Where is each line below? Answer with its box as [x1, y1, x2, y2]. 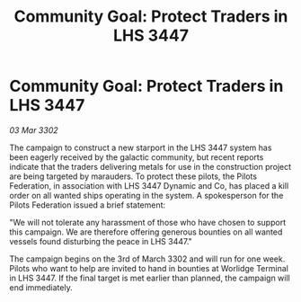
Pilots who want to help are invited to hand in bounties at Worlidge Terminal [9, 262, 289, 273]
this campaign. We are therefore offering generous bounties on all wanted [9, 226, 283, 237]
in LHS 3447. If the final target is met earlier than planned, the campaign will [9, 272, 290, 283]
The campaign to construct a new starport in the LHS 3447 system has [9, 142, 272, 153]
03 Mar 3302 [9, 124, 58, 136]
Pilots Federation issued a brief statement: [9, 200, 166, 210]
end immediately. [9, 281, 74, 293]
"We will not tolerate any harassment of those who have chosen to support [9, 217, 286, 227]
